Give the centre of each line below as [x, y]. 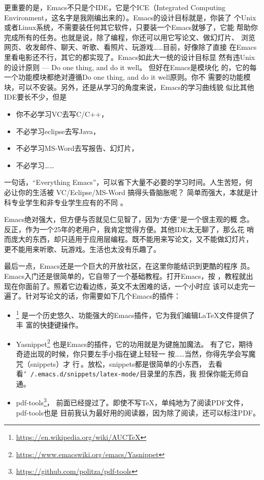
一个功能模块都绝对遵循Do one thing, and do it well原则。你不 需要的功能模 [127, 77]
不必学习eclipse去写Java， [58, 131]
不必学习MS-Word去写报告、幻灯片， [77, 148]
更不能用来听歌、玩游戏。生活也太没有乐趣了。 [82, 249]
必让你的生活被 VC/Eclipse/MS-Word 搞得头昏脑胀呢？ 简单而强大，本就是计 [131, 192]
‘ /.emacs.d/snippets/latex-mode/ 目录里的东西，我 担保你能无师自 [136, 374]
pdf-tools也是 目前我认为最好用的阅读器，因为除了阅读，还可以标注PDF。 [138, 412]
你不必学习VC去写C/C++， [62, 114]
